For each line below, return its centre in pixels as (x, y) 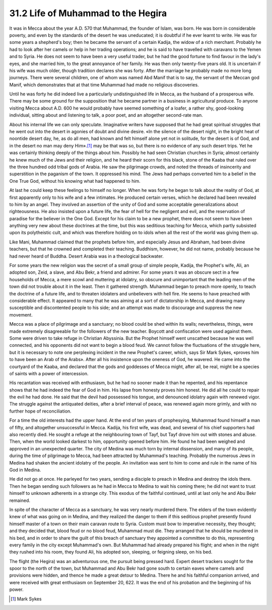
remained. (20, 500)
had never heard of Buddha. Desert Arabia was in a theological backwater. (86, 256)
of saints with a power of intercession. (49, 373)
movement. (21, 315)
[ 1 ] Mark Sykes (26, 599)
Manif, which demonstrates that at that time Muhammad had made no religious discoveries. (104, 85)
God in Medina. (25, 470)
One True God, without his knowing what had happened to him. (75, 181)
